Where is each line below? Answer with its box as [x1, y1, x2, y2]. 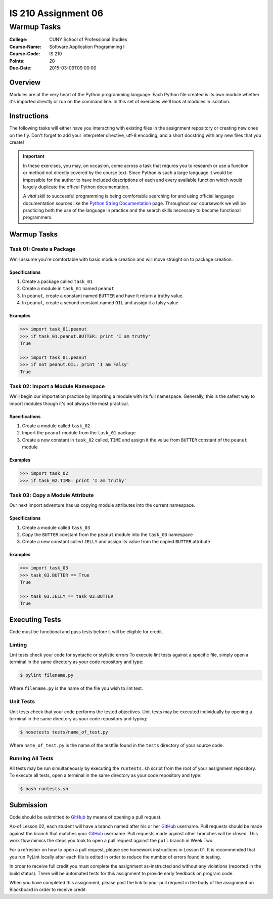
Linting [9, 641, 27, 648]
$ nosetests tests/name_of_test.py [20, 729, 108, 735]
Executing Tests [9, 615, 62, 624]
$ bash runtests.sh [20, 786, 68, 792]
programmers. [23, 214, 53, 220]
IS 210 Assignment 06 [9, 8, 104, 19]
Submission [9, 800, 48, 809]
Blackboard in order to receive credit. [9, 886, 87, 893]
